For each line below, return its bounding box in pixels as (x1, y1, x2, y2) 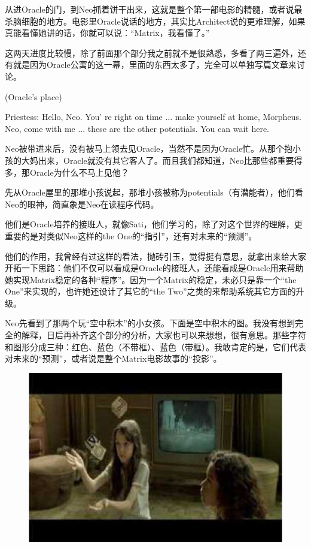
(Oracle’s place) (5, 90, 62, 103)
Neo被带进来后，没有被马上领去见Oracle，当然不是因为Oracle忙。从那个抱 (5, 142, 293, 155)
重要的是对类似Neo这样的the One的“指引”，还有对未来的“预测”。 (5, 229, 257, 242)
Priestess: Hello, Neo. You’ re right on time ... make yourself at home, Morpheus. (5, 110, 301, 123)
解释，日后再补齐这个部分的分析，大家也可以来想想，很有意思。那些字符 (21, 329, 306, 341)
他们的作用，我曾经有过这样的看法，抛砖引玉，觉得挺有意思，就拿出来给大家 (5, 250, 306, 262)
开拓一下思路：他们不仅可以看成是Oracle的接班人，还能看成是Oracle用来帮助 (5, 262, 304, 274)
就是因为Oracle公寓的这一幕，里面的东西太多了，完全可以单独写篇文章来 (13, 58, 297, 71)
